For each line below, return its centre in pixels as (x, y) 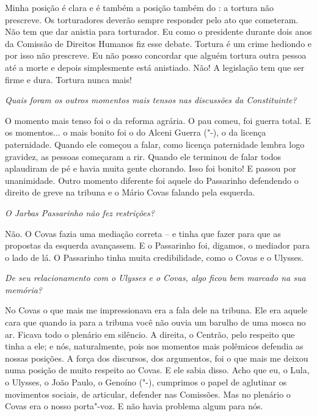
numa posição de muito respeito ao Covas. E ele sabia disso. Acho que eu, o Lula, (157, 370)
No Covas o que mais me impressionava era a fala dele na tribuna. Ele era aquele (156, 310)
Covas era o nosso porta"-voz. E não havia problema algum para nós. (134, 406)
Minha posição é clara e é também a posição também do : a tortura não (140, 7)
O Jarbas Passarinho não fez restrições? (80, 212)
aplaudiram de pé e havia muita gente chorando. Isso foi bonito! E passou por (151, 168)
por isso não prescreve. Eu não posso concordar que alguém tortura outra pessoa (156, 55)
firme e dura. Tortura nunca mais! (68, 79)
